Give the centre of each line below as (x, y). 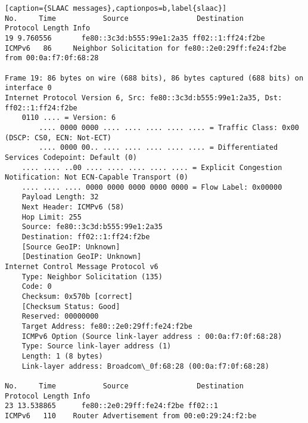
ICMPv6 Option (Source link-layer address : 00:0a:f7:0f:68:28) (152, 336)
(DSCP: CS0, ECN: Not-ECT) (58, 138)
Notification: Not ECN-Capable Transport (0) (97, 177)
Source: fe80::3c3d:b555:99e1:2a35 (92, 227)
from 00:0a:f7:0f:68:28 (52, 58)
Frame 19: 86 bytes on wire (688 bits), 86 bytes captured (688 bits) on (154, 78)
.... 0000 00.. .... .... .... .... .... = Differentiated (158, 148)
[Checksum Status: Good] (71, 306)
